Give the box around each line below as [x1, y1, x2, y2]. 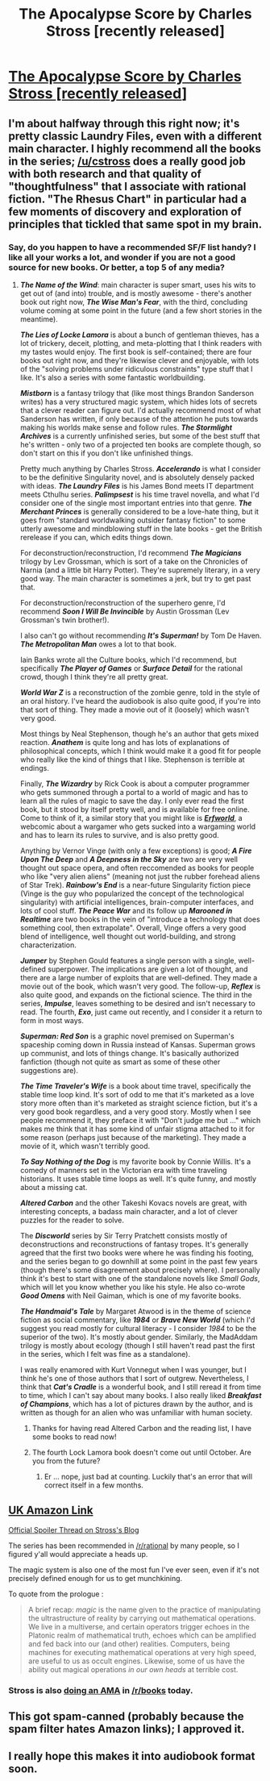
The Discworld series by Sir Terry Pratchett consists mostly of [19, 1230, 228, 1240]
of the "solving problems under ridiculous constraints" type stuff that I [19, 364, 253, 373]
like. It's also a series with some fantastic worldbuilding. [19, 372, 206, 382]
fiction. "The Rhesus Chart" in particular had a [8, 192, 247, 206]
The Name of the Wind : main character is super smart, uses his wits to [19, 280, 256, 289]
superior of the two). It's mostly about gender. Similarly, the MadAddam [19, 1332, 258, 1342]
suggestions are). [19, 1065, 79, 1075]
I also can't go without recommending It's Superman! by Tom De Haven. [19, 630, 262, 640]
